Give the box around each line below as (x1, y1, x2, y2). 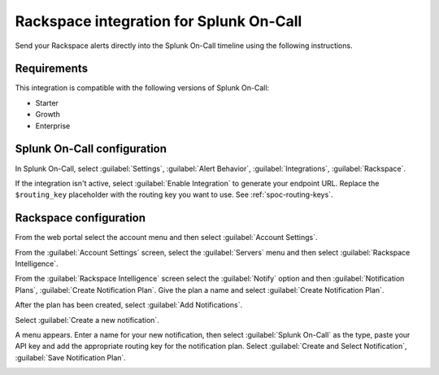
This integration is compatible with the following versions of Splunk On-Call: (15, 83, 270, 93)
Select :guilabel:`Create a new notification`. (15, 315, 160, 325)
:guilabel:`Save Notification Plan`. (15, 352, 126, 362)
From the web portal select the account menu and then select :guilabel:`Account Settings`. (15, 233, 318, 242)
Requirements (15, 62, 89, 76)
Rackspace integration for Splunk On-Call (15, 12, 302, 30)
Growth (35, 110, 60, 120)
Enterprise (35, 120, 71, 130)
